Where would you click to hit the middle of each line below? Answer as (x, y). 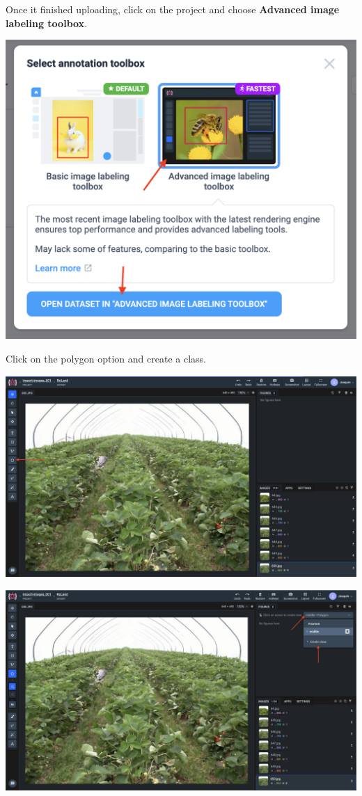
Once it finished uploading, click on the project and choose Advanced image (173, 9)
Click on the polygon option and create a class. (106, 358)
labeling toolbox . (47, 23)
